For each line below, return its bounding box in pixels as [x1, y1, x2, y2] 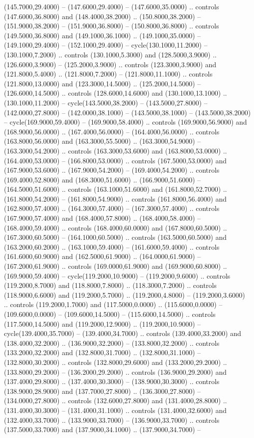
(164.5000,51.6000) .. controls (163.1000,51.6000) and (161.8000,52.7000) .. [4, 184, 227, 194]
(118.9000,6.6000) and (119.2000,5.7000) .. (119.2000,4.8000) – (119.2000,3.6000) [4, 289, 245, 300]
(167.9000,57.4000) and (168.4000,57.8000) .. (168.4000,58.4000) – [4, 213, 201, 223]
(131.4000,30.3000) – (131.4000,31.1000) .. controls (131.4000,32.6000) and [4, 405, 227, 415]
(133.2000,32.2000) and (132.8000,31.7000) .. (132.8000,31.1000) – [4, 347, 201, 358]
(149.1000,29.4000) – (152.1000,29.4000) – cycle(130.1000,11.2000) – [4, 40, 207, 50]
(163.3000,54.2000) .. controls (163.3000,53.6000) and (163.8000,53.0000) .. [4, 145, 227, 155]
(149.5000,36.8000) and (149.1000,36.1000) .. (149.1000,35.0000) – [4, 30, 201, 40]
